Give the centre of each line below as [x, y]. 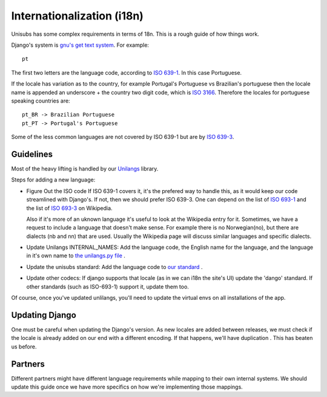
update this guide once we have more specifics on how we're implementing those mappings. [127, 387]
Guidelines [32, 154]
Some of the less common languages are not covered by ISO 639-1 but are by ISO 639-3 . [123, 137]
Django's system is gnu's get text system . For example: [80, 45]
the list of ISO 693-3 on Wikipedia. [69, 208]
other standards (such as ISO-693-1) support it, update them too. [107, 287]
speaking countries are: [41, 101]
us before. [24, 347]
